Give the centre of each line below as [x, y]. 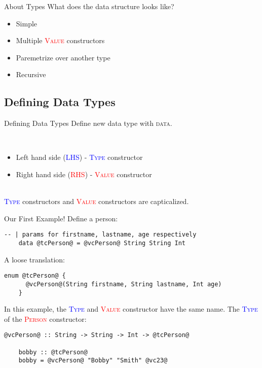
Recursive [31, 74]
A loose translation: [34, 259]
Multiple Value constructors [60, 40]
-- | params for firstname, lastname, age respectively [100, 235]
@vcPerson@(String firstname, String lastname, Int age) [124, 284]
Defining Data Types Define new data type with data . [88, 123]
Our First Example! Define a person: [61, 218]
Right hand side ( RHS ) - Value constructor [84, 174]
